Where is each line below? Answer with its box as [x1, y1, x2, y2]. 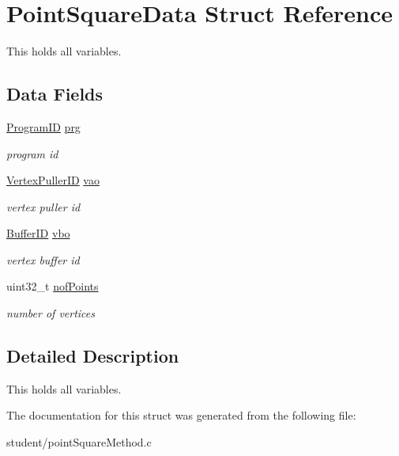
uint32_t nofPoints [6, 278, 99, 294]
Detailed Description [6, 344, 179, 368]
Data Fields [6, 82, 104, 106]
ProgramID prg [6, 118, 81, 135]
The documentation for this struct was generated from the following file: [6, 407, 356, 424]
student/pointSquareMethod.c [6, 434, 152, 450]
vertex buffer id [6, 251, 80, 268]
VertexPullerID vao [6, 172, 100, 188]
